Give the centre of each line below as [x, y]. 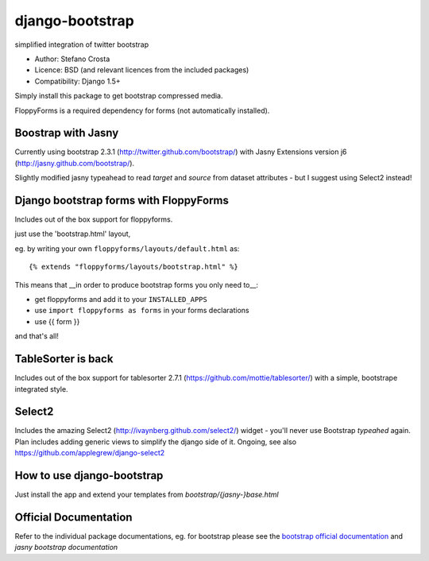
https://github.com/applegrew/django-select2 [90, 453]
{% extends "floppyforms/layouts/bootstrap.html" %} [133, 267]
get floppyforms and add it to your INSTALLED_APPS [121, 300]
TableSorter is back [64, 359]
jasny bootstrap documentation [66, 547]
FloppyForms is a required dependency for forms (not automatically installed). [142, 110]
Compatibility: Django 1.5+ [77, 81]
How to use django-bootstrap [89, 476]
